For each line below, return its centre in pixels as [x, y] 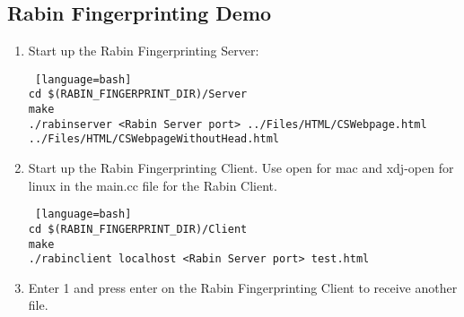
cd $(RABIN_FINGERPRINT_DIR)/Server [138, 94]
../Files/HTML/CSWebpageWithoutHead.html [153, 139]
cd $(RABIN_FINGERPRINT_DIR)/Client [138, 229]
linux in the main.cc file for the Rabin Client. [153, 185]
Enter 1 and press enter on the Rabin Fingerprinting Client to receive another [243, 287]
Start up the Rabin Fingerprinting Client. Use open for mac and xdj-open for [241, 168]
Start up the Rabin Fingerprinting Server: [144, 51]
